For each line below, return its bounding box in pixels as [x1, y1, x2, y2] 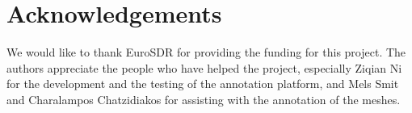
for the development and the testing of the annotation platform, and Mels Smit [6, 75, 399, 92]
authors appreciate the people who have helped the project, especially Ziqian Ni [6, 59, 402, 76]
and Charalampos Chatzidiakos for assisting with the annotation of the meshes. [6, 90, 401, 107]
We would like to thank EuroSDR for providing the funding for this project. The [6, 44, 406, 61]
